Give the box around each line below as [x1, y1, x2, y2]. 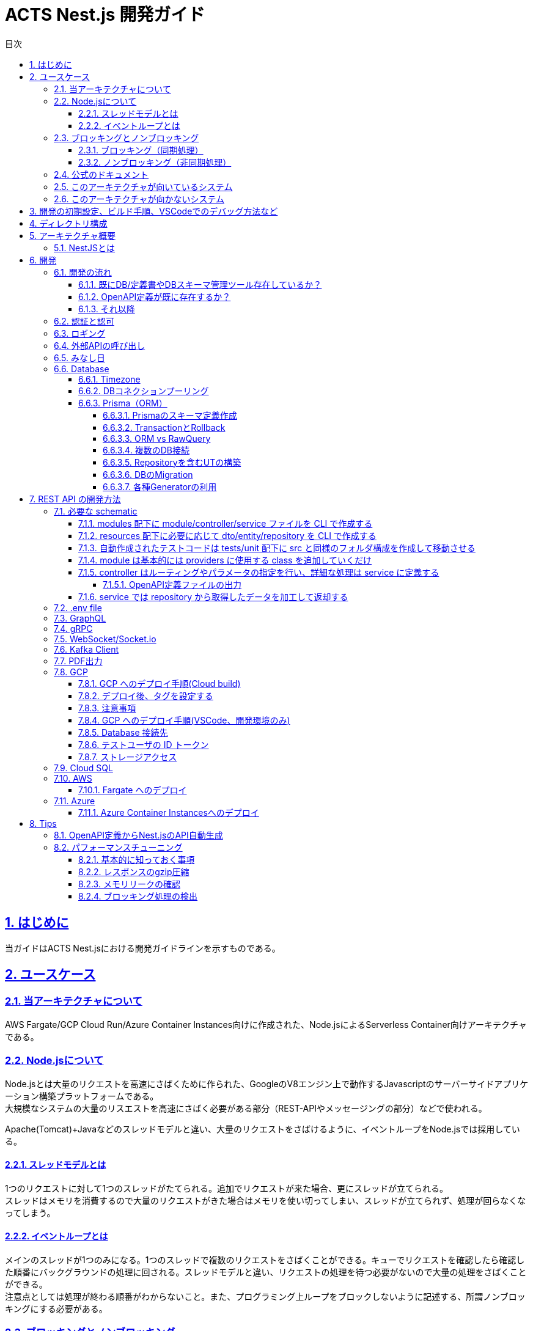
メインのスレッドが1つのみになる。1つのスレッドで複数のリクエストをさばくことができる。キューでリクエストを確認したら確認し [5, 1255, 525, 1265]
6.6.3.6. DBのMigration [103, 469, 193, 480]
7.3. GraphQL [54, 612, 106, 623]
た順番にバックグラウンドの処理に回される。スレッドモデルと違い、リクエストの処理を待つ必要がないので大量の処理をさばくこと [5, 1267, 527, 1277]
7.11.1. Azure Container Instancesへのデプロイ [78, 807, 259, 818]
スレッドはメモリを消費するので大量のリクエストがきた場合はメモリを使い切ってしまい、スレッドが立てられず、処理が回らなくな [5, 1195, 526, 1206]
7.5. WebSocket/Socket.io [54, 633, 156, 644]
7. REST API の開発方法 [29, 493, 121, 504]
